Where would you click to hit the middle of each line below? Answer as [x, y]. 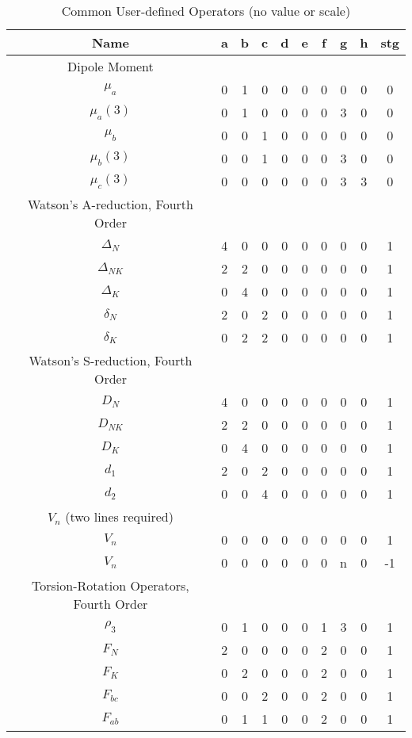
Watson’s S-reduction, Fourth [111, 360]
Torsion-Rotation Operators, [111, 585]
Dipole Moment [111, 66]
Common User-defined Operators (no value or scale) [206, 11]
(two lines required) [119, 516]
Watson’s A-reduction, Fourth [110, 204]
